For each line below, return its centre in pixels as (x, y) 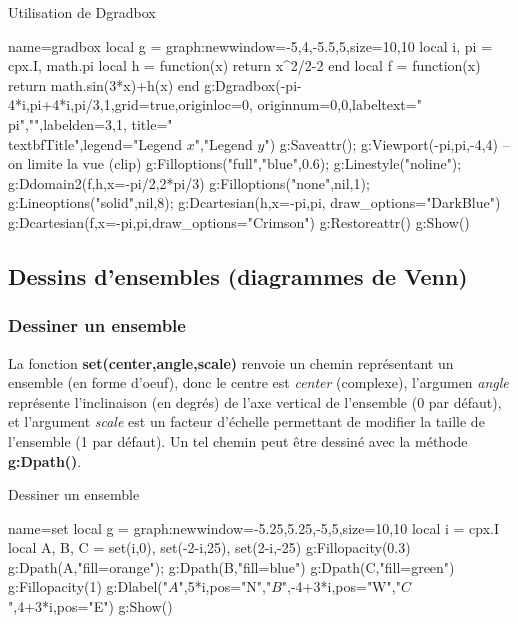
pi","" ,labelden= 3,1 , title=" (90, 123)
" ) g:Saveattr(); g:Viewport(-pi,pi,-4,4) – (387, 143)
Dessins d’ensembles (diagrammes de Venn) (238, 275)
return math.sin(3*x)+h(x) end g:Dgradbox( (144, 84)
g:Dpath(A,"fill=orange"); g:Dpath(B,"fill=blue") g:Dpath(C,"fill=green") (231, 566)
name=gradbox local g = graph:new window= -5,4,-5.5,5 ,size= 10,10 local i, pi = (250, 45)
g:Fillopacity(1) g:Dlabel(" (88, 586)
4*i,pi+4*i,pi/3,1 (59, 104)
